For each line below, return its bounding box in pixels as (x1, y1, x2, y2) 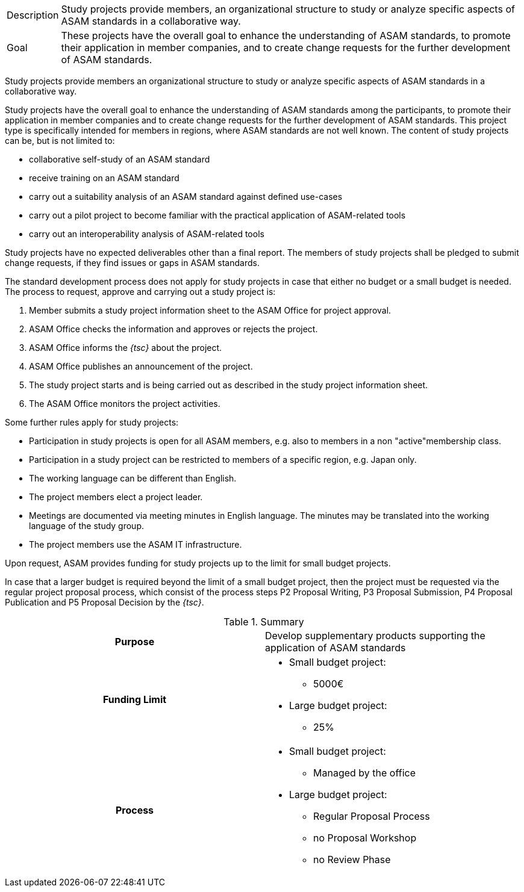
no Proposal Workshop (313, 832, 417, 844)
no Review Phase (313, 853, 391, 866)
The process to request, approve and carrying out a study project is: (5, 286, 276, 297)
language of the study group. (29, 521, 145, 531)
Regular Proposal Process (313, 810, 430, 822)
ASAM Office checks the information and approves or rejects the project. (29, 324, 318, 334)
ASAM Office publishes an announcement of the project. (29, 361, 253, 371)
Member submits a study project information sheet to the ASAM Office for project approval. (29, 305, 391, 315)
